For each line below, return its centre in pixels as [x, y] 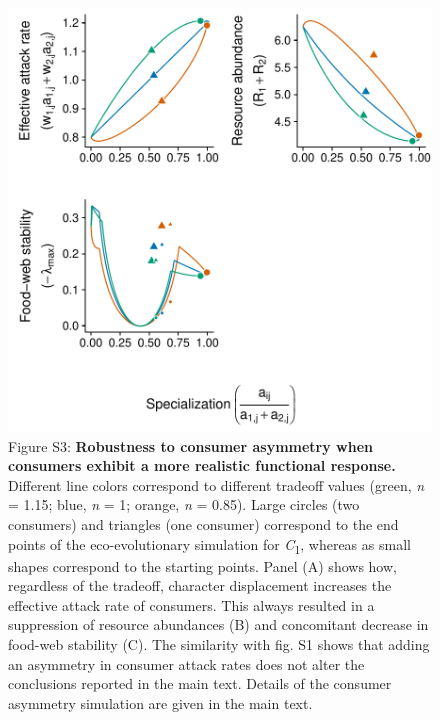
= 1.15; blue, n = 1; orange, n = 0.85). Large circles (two [184, 504]
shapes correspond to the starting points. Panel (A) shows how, [202, 565]
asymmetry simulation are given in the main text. [160, 702]
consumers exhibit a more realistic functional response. [202, 465]
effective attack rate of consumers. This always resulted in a [191, 604]
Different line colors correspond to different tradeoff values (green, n [216, 484]
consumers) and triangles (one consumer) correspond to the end [203, 523]
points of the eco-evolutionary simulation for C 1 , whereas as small [209, 545]
